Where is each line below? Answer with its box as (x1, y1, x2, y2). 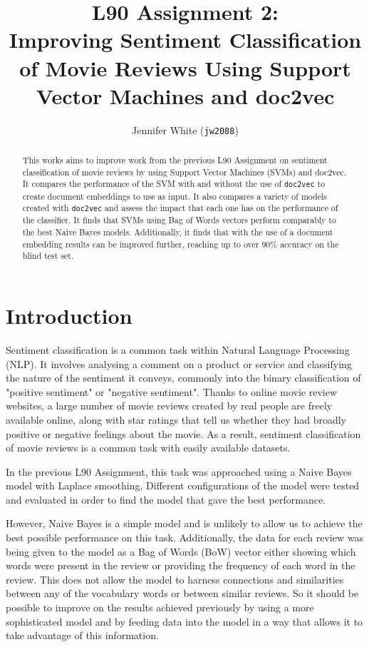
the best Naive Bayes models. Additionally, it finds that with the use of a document (22, 226, 333, 238)
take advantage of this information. (6, 628, 159, 643)
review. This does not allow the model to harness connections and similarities (6, 571, 344, 586)
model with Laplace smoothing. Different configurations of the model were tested (6, 478, 360, 493)
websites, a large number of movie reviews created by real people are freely (6, 398, 333, 413)
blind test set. (22, 250, 74, 262)
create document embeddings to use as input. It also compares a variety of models (22, 190, 327, 202)
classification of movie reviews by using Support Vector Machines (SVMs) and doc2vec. (22, 165, 347, 178)
